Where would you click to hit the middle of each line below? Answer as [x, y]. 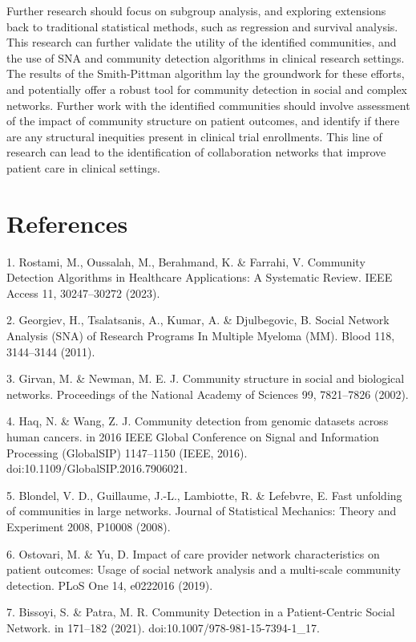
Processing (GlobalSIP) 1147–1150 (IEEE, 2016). [127, 452]
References [67, 223]
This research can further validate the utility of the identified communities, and [202, 42]
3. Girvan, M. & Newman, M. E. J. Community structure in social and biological [206, 378]
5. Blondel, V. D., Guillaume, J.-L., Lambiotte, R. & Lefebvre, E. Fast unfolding [204, 495]
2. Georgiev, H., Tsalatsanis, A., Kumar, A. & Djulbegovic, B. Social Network [198, 320]
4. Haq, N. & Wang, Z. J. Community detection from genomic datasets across [198, 421]
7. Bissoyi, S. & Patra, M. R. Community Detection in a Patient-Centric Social [201, 612]
